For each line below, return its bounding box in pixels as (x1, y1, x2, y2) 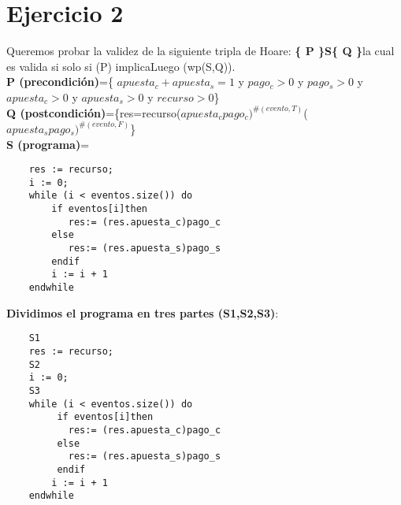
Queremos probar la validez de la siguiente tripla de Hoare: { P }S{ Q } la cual (6, 43, 395, 59)
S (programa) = (6, 136, 90, 152)
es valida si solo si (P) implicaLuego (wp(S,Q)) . (6, 58, 236, 74)
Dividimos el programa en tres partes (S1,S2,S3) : (6, 304, 279, 321)
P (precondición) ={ (6, 73, 113, 90)
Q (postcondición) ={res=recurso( (6, 104, 181, 121)
